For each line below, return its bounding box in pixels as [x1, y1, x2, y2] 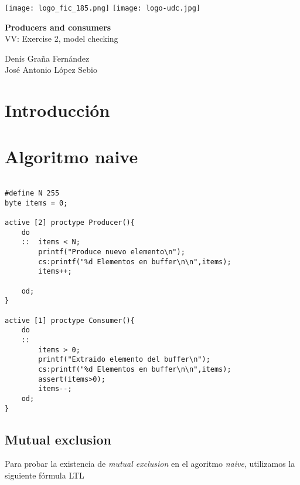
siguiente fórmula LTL [5, 469, 84, 481]
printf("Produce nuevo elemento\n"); [38, 248, 185, 257]
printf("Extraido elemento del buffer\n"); [38, 355, 210, 364]
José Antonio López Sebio [5, 63, 97, 76]
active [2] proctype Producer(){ [5, 218, 135, 227]
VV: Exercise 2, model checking [5, 32, 118, 45]
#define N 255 [5, 189, 60, 198]
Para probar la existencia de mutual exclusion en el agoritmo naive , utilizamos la [5, 457, 295, 470]
